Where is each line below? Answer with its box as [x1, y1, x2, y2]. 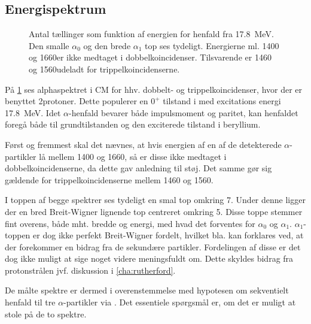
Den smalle [29, 39, 69, 52]
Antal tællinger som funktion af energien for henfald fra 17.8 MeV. [29, 28, 274, 40]
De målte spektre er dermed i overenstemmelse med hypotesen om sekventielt [5, 284, 289, 296]
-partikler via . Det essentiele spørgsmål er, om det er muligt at [63, 296, 296, 308]
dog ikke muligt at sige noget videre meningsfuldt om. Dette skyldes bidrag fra [5, 252, 294, 265]
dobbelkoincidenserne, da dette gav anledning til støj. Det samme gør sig [5, 162, 272, 174]
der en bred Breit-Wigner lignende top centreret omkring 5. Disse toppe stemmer [5, 205, 303, 217]
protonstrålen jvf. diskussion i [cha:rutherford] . [5, 264, 176, 276]
